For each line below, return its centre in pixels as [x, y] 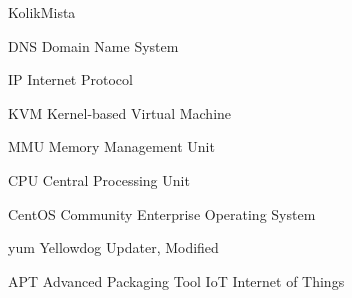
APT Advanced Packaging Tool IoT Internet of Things [176, 280]
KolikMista [42, 12]
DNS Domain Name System [93, 45]
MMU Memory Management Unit [111, 146]
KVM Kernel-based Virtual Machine [120, 112]
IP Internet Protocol [70, 79]
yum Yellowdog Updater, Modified [113, 247]
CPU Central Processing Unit [99, 179]
